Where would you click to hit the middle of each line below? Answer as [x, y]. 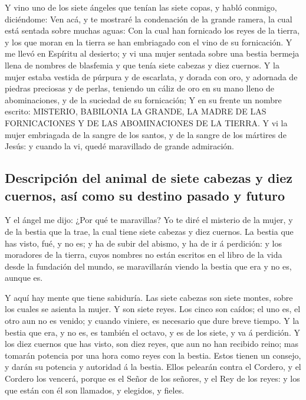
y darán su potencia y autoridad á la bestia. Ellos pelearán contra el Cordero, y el [153, 367]
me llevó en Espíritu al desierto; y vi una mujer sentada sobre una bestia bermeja [152, 53]
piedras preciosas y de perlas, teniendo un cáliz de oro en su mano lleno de [140, 88]
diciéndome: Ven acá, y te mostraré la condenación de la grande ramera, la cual [149, 19]
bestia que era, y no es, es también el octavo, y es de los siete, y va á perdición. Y [152, 332]
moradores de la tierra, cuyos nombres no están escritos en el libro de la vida [144, 255]
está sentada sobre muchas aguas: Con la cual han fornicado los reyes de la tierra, [152, 30]
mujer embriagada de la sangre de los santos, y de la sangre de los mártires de [146, 134]
